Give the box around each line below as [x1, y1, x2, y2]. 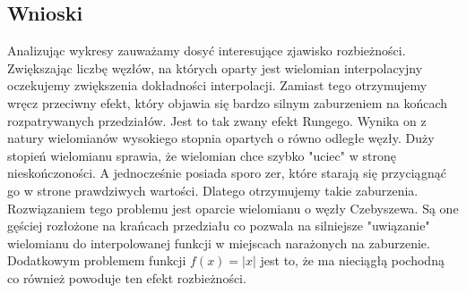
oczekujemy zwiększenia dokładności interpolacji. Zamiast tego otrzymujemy [7, 76, 427, 95]
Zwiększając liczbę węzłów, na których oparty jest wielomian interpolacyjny [7, 58, 423, 77]
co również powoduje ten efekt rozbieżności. [7, 268, 246, 287]
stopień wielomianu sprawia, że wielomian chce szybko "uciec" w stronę [7, 146, 396, 164]
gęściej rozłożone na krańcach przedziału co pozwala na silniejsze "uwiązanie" [7, 216, 430, 235]
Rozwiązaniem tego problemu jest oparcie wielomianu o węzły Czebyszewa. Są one [7, 198, 459, 217]
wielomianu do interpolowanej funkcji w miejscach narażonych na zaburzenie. [7, 233, 430, 252]
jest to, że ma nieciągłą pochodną [260, 251, 444, 270]
